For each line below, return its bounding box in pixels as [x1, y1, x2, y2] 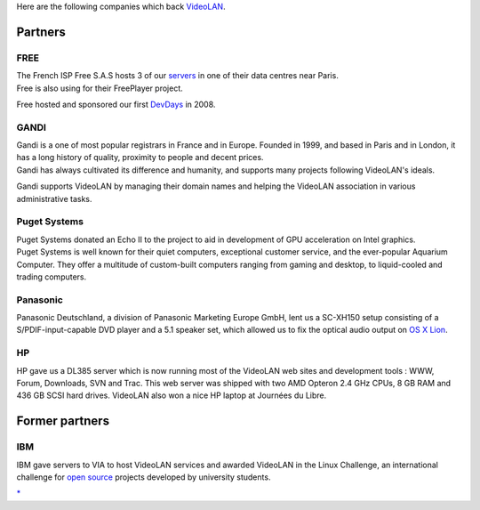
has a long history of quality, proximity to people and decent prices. [16, 152, 264, 163]
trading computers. [16, 271, 87, 282]
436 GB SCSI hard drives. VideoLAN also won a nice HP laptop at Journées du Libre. [16, 390, 327, 401]
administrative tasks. [16, 193, 92, 204]
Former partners [16, 414, 110, 429]
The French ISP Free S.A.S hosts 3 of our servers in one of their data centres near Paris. [16, 70, 340, 81]
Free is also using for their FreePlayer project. [16, 83, 184, 93]
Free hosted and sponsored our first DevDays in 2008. [16, 99, 216, 109]
